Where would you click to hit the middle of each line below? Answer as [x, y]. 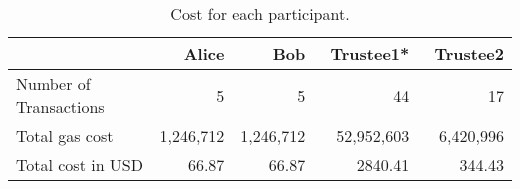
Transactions [60, 106]
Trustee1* [370, 53]
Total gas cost [65, 135]
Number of [53, 83]
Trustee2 [469, 53]
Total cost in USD [79, 164]
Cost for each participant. [260, 13]
